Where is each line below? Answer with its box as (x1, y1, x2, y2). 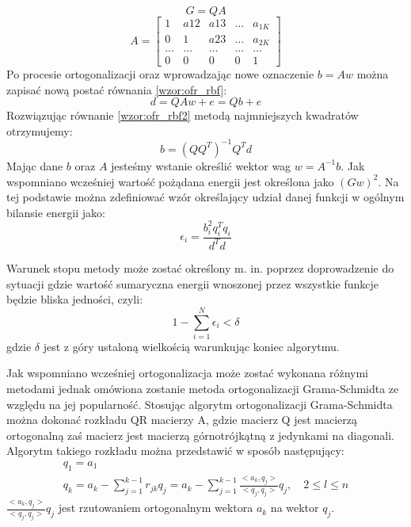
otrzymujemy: (6, 122, 73, 139)
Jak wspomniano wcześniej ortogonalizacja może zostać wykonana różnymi (6, 365, 369, 381)
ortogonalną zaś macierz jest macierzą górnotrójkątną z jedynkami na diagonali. (6, 426, 394, 443)
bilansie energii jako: (6, 204, 105, 220)
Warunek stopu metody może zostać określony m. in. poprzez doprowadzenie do (6, 259, 394, 276)
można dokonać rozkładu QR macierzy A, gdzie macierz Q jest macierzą (6, 411, 357, 428)
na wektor (270, 499, 319, 516)
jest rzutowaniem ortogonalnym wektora (58, 499, 253, 516)
